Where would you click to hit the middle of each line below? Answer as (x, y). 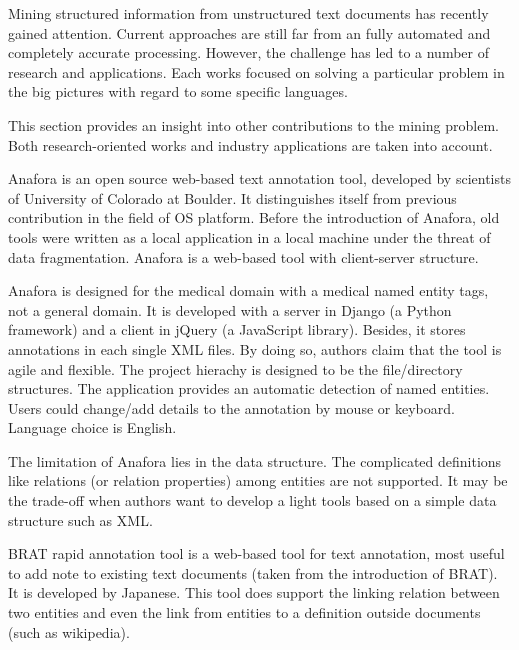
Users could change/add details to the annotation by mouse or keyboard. (231, 407)
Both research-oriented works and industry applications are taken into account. (250, 144)
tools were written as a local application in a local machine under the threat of (249, 236)
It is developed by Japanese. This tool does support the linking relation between (254, 592)
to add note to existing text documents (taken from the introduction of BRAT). (253, 572)
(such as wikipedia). (69, 631)
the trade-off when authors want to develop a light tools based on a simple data (252, 500)
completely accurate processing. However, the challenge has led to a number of (248, 52)
